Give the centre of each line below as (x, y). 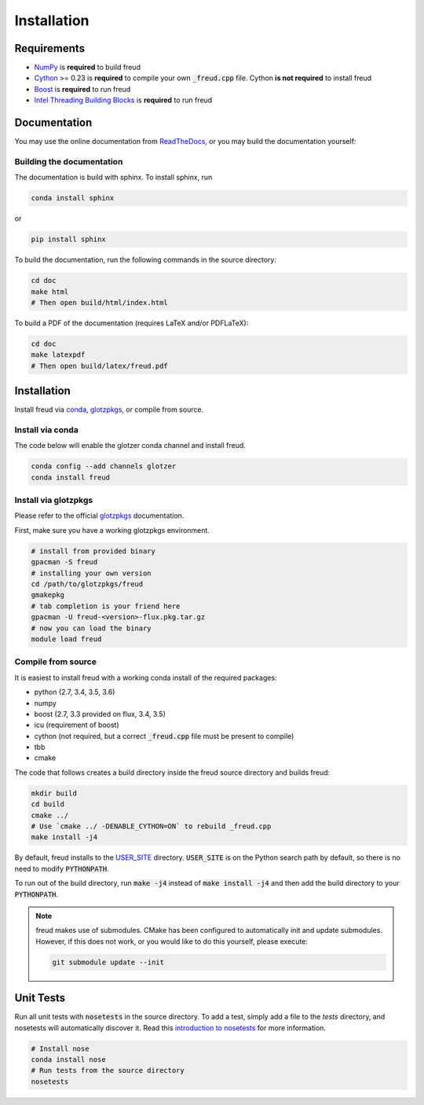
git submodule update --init (108, 962)
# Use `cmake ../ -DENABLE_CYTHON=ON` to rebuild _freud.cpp (151, 826)
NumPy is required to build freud (88, 68)
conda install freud (70, 477)
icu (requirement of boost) (77, 725)
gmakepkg (48, 595)
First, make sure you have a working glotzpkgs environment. (112, 530)
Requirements (50, 48)
